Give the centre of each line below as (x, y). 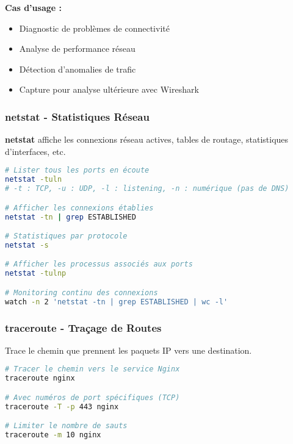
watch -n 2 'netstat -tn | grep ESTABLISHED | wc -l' (117, 302)
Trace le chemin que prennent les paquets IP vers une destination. (128, 350)
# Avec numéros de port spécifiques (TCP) (92, 397)
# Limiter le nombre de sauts (66, 426)
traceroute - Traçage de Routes (83, 327)
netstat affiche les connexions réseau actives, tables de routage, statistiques (147, 139)
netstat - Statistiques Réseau (77, 116)
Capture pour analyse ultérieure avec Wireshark (109, 89)
